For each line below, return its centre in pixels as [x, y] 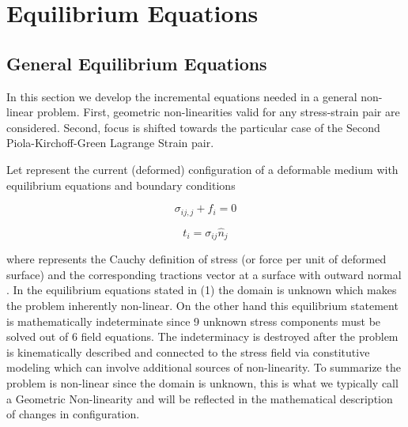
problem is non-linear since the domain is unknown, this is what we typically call [202, 383]
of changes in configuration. [73, 414]
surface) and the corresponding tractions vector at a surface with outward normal [204, 274]
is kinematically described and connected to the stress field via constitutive [188, 351]
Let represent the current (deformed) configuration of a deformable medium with [202, 169]
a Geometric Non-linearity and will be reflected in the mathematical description [200, 398]
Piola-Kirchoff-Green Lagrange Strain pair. [110, 143]
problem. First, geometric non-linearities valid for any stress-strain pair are [218, 112]
